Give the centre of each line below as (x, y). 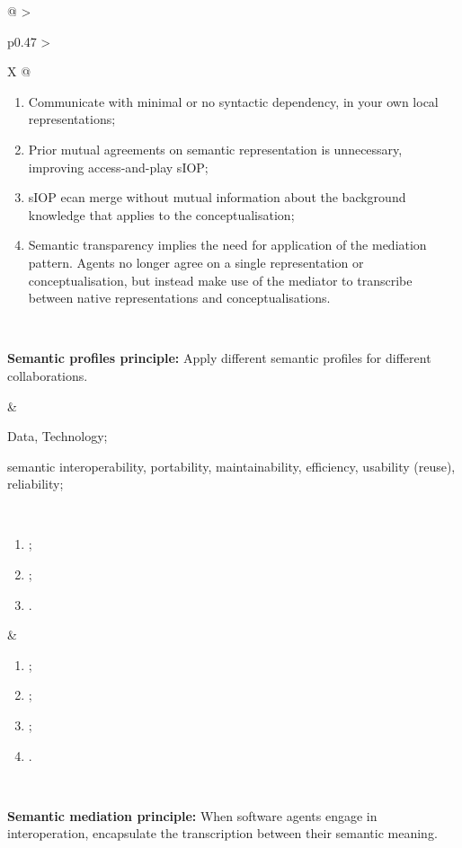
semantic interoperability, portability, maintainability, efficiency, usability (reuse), (231, 466)
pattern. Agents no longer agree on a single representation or (196, 262)
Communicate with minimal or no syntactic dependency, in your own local (233, 101)
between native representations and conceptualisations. (179, 298)
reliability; (36, 484)
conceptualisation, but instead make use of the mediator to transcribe (220, 280)
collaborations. (48, 375)
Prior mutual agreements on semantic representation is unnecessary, (215, 149)
